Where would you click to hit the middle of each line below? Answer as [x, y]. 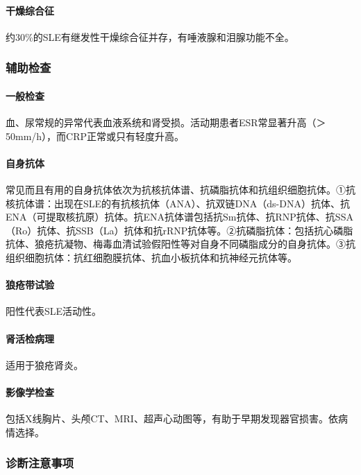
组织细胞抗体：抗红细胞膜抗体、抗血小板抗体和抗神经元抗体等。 [151, 257]
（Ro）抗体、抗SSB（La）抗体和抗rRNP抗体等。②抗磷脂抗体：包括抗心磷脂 [179, 230]
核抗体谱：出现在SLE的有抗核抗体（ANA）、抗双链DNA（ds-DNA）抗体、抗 [178, 203]
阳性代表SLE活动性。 [54, 311]
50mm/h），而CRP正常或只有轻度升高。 [95, 136]
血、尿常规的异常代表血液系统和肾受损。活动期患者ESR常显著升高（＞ [166, 122]
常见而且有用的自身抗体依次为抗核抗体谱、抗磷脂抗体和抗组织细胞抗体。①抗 [180, 190]
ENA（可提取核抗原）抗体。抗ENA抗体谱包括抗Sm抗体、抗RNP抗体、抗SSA [179, 217]
